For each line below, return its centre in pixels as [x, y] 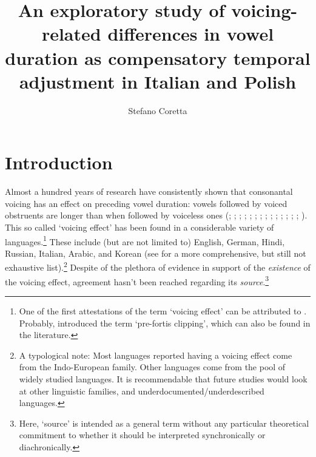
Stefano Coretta [158, 110]
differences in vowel [191, 34]
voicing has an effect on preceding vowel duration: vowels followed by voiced [146, 203]
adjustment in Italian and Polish [158, 81]
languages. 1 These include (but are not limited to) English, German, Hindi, [145, 240]
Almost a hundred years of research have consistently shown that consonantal [149, 191]
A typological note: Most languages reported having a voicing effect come [156, 355]
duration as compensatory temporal [158, 57]
